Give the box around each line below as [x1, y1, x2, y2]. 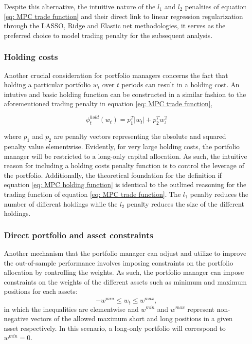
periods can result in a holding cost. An [121, 79, 240, 90]
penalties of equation [185, 1, 247, 11]
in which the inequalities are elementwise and [4, 304, 139, 314]
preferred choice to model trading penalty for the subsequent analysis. [4, 30, 213, 40]
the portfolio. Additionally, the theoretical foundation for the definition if [4, 170, 222, 180]
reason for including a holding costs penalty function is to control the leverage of [4, 160, 244, 171]
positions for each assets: [4, 286, 77, 296]
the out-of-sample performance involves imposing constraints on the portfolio [4, 257, 234, 268]
